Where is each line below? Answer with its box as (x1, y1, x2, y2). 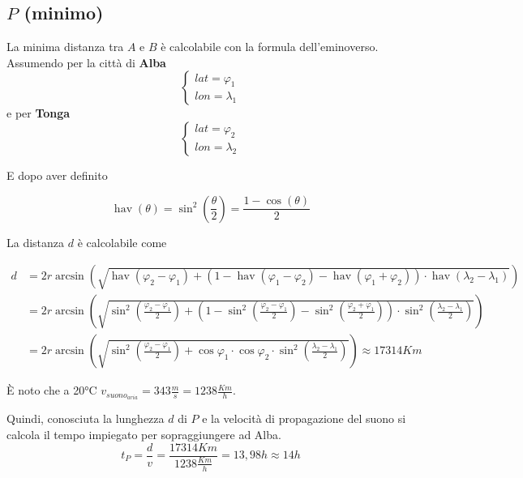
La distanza (6, 233, 65, 250)
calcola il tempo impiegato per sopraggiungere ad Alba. (6, 425, 281, 442)
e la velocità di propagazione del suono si (202, 410, 406, 427)
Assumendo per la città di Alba (6, 53, 166, 70)
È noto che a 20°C (6, 382, 97, 399)
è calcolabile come (77, 233, 167, 250)
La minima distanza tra (6, 38, 124, 55)
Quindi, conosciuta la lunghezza (6, 410, 165, 427)
